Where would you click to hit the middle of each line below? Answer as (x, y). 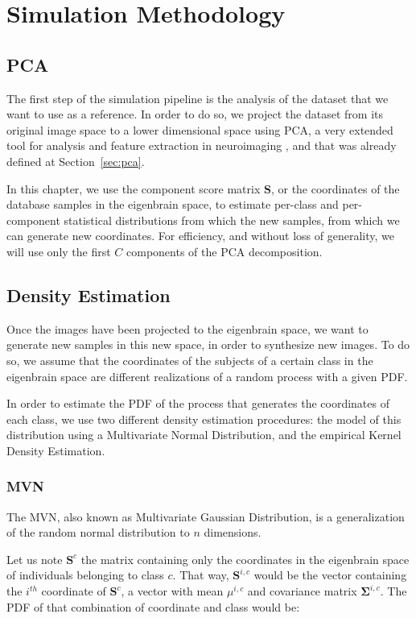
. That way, (201, 575)
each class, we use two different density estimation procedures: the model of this (204, 419)
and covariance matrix (302, 591)
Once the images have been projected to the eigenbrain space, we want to (187, 328)
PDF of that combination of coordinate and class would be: (153, 606)
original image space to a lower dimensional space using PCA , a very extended (200, 129)
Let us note (35, 559)
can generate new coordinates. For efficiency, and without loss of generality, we (201, 236)
